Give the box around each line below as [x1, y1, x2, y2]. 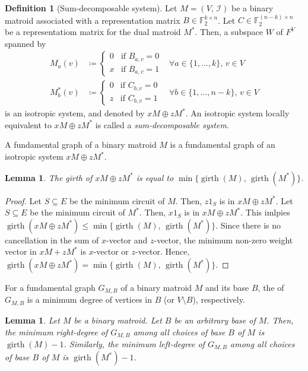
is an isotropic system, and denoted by [5, 107, 145, 119]
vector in [5, 245, 37, 258]
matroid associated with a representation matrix [5, 14, 180, 26]
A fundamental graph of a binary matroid [5, 138, 157, 151]
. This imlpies [240, 206, 290, 218]
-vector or [93, 245, 129, 258]
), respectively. [192, 293, 245, 306]
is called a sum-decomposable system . [95, 118, 229, 131]
